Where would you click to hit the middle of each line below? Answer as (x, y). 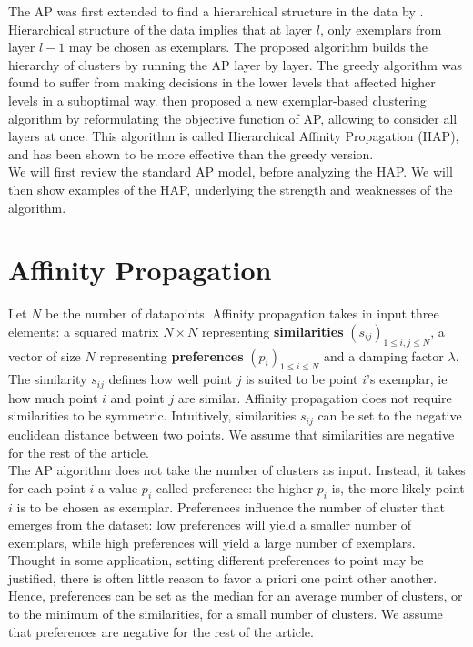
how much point (53, 397)
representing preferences (171, 355)
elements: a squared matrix (84, 331)
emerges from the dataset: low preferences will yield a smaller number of (210, 525)
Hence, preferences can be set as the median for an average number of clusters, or (236, 596)
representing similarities (272, 331)
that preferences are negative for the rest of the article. (161, 631)
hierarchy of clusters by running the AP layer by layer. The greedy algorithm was (235, 64)
